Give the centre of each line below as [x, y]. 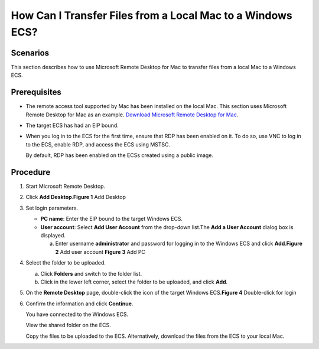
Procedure [31, 172]
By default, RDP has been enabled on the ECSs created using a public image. [120, 155]
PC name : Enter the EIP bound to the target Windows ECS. [112, 219]
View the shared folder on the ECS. [69, 325]
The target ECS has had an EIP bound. [72, 125]
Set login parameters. [52, 208]
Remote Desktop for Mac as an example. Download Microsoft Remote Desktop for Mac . [132, 115]
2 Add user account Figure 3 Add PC [100, 252]
